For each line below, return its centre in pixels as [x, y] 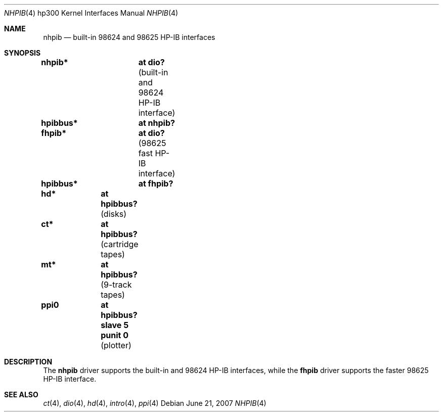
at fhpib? [156, 183]
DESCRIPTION [28, 362]
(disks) [114, 214]
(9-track [116, 285]
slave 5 [115, 325]
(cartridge [120, 244]
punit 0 [115, 335]
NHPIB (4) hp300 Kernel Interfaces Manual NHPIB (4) [91, 13]
